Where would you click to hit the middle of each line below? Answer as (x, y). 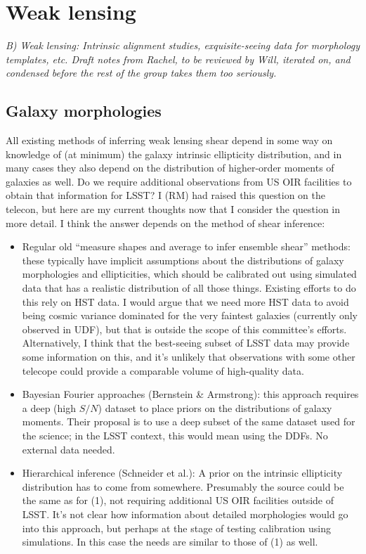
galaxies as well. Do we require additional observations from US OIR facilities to (179, 181)
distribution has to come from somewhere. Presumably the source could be (183, 486)
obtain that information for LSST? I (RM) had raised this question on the (166, 195)
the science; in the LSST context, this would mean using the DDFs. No (175, 435)
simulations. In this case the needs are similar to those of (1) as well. (170, 542)
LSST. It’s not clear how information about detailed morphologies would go (185, 514)
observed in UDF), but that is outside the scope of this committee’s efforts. (184, 329)
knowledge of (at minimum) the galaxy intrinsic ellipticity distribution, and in (174, 154)
